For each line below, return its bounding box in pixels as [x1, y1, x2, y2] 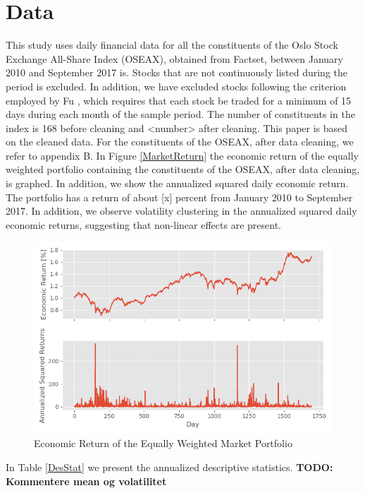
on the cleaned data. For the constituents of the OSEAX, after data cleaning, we [6, 134, 354, 149]
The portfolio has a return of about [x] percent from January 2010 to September [6, 189, 353, 204]
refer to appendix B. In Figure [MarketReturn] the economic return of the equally [6, 148, 359, 162]
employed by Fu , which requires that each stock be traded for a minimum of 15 [6, 93, 352, 107]
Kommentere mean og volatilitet [6, 473, 167, 488]
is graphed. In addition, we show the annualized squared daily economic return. [6, 176, 349, 191]
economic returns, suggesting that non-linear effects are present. [6, 217, 281, 232]
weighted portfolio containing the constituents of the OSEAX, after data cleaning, [6, 162, 360, 177]
